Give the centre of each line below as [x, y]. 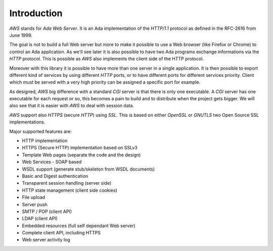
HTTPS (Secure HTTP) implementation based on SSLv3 [80, 148]
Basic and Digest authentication [55, 176]
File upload [34, 197]
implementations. [27, 122]
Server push [35, 204]
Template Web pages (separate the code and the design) [81, 155]
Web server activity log [46, 240]
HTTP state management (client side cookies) [70, 190]
